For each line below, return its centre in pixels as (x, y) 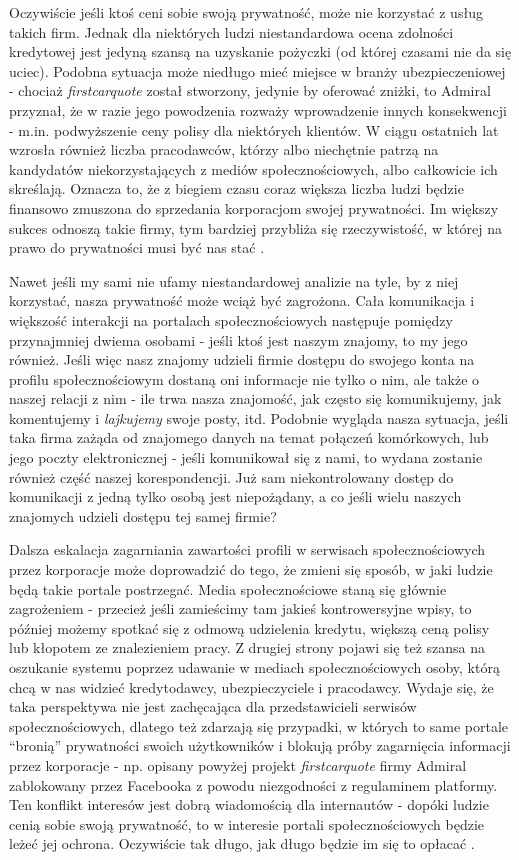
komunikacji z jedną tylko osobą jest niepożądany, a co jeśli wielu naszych (235, 496)
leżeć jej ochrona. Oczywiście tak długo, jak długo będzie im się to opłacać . (242, 843)
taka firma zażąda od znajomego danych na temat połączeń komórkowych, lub (249, 437)
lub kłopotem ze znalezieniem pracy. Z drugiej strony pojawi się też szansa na (247, 647)
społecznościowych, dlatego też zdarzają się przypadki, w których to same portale (259, 725)
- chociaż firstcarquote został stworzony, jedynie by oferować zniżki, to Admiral (250, 90)
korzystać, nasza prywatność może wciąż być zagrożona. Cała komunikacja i (242, 300)
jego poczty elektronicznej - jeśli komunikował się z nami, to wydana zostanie (246, 457)
